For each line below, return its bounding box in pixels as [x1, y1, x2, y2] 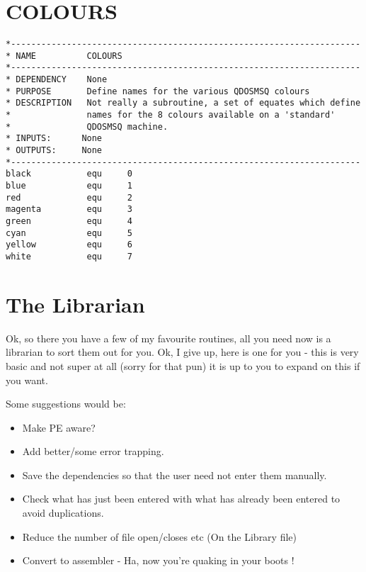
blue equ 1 [6, 181, 132, 191]
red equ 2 [6, 192, 132, 203]
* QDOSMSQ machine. [6, 121, 168, 132]
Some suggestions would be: [6, 396, 126, 411]
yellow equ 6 [6, 240, 132, 250]
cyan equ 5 [6, 228, 132, 238]
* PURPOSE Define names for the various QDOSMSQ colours [6, 86, 310, 96]
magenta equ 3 [6, 204, 132, 215]
